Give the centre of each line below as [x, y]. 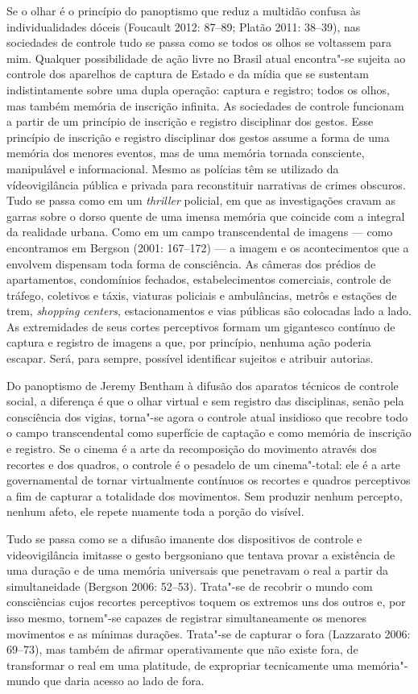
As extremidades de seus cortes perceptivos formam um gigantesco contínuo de [201, 326]
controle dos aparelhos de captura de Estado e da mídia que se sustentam [188, 74]
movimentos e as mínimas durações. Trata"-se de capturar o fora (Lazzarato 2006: [209, 633]
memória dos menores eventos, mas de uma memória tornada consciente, [186, 153]
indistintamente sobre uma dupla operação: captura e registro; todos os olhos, [198, 89]
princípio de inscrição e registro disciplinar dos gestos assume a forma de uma [198, 137]
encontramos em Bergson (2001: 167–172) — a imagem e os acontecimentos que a [208, 247]
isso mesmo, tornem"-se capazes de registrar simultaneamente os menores [187, 617]
